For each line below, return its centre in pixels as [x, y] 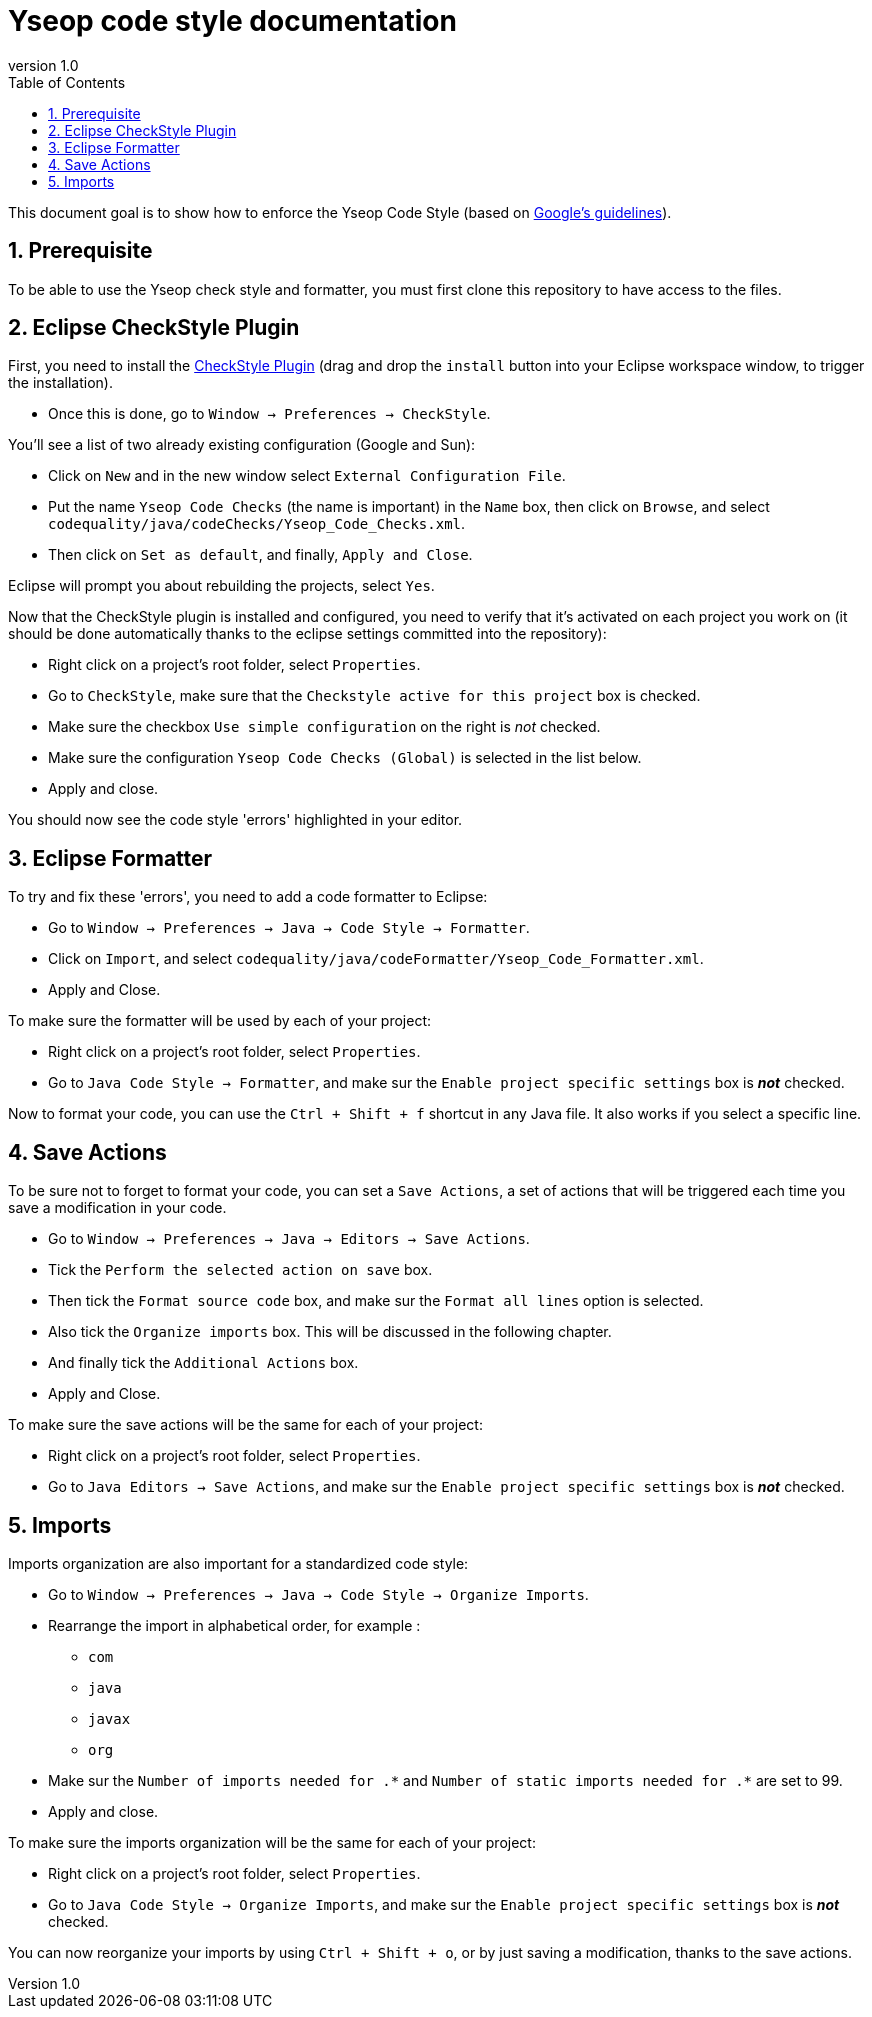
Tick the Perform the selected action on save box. [240, 1270]
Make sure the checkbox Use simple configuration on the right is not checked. [324, 727]
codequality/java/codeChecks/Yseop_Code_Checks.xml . [257, 524]
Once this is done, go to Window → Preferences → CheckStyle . [269, 414]
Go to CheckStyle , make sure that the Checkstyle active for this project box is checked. [374, 696]
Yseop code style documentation [232, 21]
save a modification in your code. [117, 1208]
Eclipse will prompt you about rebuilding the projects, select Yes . [221, 586]
